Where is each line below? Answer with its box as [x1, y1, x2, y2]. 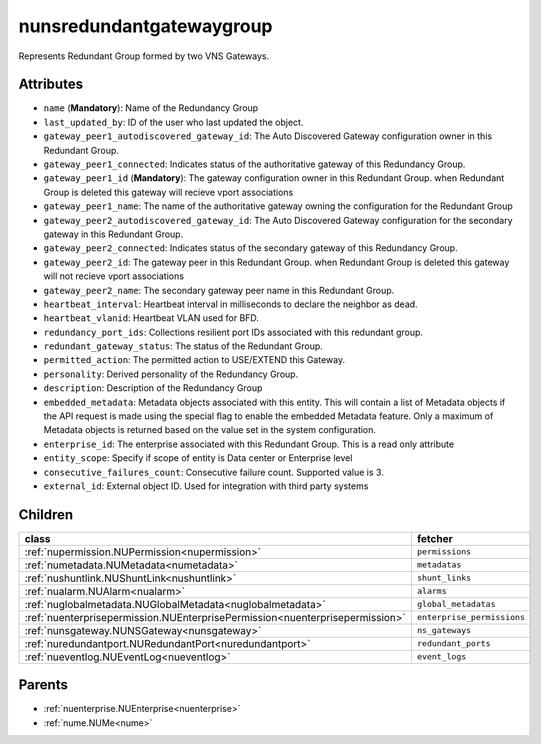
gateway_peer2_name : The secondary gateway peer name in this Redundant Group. [43, 284, 395, 296]
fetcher [416, 531, 454, 545]
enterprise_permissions [416, 612, 525, 623]
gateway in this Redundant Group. [43, 228, 184, 240]
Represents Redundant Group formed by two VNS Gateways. [18, 50, 270, 62]
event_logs [416, 651, 467, 662]
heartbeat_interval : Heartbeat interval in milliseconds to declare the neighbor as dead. [43, 298, 419, 310]
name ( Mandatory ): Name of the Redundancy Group [43, 102, 259, 114]
